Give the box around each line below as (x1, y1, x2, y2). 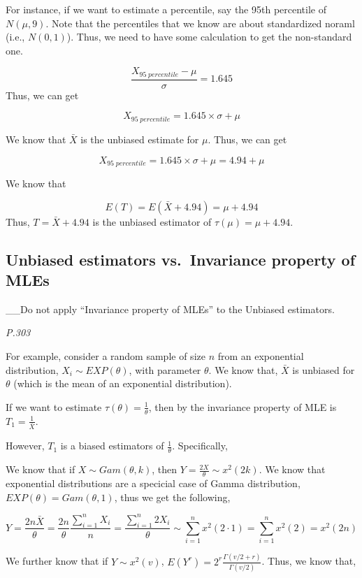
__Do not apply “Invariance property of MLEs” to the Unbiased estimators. (6, 301, 335, 316)
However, (6, 438, 45, 453)
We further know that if (6, 554, 108, 568)
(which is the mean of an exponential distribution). (13, 376, 232, 391)
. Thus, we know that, (261, 554, 356, 568)
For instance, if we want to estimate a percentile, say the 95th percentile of (6, 2, 326, 16)
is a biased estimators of (60, 438, 164, 453)
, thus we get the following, (114, 489, 231, 504)
